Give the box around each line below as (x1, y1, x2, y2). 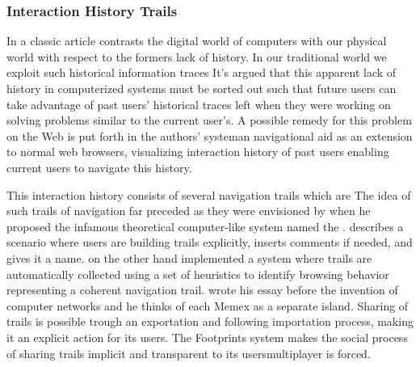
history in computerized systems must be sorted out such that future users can (6, 80, 397, 96)
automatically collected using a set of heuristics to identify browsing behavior (6, 265, 389, 282)
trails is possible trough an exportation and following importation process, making (6, 313, 414, 330)
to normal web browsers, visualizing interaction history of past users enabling (6, 143, 389, 160)
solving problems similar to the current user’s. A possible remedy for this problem (6, 112, 412, 129)
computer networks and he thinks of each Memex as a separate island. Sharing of (6, 297, 409, 314)
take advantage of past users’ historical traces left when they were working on (6, 95, 391, 112)
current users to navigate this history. (6, 158, 192, 175)
